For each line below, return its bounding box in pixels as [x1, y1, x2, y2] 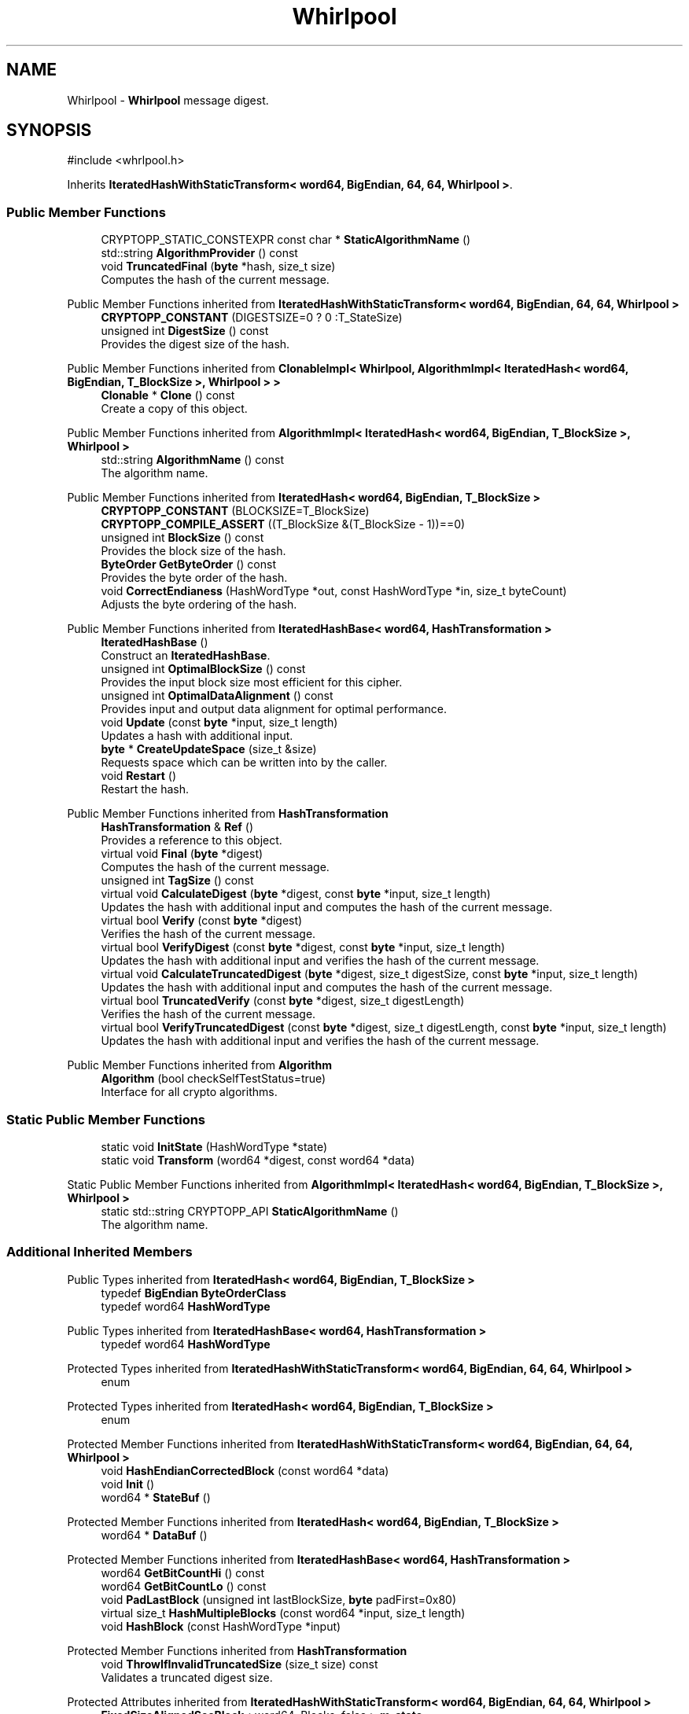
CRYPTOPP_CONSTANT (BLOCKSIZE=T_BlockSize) [101, 504, 370, 518]
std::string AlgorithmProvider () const [101, 246, 298, 260]
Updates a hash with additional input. [101, 729, 293, 743]
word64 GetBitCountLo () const [101, 1579, 267, 1593]
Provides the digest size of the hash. [101, 337, 290, 351]
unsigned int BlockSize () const [101, 531, 264, 545]
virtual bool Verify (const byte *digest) [101, 914, 303, 928]
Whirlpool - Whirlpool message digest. [67, 93, 269, 107]
